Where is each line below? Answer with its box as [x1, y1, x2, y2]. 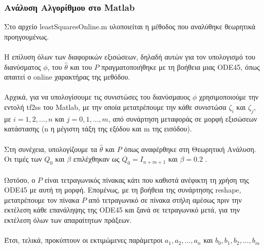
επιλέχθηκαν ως [73, 154, 120, 164]
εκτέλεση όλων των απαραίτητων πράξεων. [4, 214, 132, 225]
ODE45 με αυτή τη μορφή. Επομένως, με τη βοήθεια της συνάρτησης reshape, [4, 184, 241, 195]
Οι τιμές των [4, 154, 42, 164]
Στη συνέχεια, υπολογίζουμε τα [4, 143, 98, 154]
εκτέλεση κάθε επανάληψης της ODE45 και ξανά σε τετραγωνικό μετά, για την [4, 204, 240, 215]
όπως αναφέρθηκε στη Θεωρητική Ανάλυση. [124, 143, 256, 154]
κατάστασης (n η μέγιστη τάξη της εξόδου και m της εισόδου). [4, 123, 192, 134]
